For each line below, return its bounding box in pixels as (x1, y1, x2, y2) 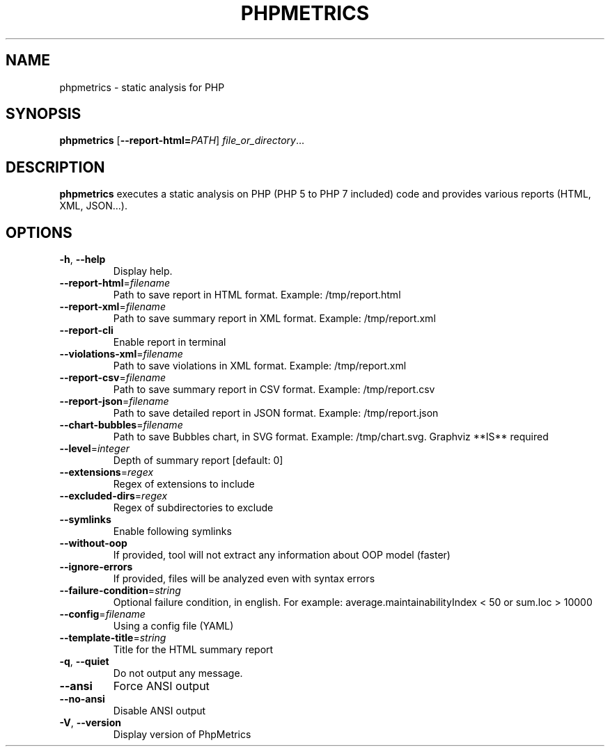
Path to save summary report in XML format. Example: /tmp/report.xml (113, 312, 436, 325)
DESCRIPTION (6, 158, 105, 176)
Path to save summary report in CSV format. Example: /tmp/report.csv (113, 383, 435, 396)
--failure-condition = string (59, 584, 181, 597)
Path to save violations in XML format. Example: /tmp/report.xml (113, 360, 407, 372)
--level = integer (59, 442, 130, 455)
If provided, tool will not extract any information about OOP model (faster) (113, 549, 451, 561)
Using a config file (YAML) (113, 620, 234, 632)
